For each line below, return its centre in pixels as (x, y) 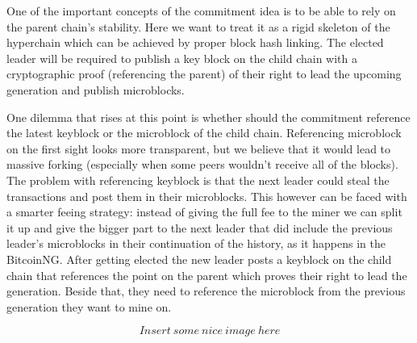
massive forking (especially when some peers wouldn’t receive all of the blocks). (202, 164)
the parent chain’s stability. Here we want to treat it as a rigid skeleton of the (198, 26)
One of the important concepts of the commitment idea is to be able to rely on (201, 10)
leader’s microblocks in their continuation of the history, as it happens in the (196, 243)
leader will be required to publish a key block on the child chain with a (182, 58)
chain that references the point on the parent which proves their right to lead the (207, 275)
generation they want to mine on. (89, 306)
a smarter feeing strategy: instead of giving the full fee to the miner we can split (204, 212)
